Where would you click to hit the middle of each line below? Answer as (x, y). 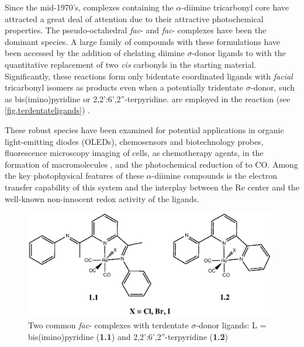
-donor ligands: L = (231, 325)
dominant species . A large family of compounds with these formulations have (143, 41)
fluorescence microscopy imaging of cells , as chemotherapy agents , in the (134, 153)
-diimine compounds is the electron (214, 176)
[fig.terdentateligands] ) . (47, 110)
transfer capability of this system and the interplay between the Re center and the (152, 187)
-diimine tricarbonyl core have (235, 7)
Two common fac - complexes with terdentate (108, 325)
